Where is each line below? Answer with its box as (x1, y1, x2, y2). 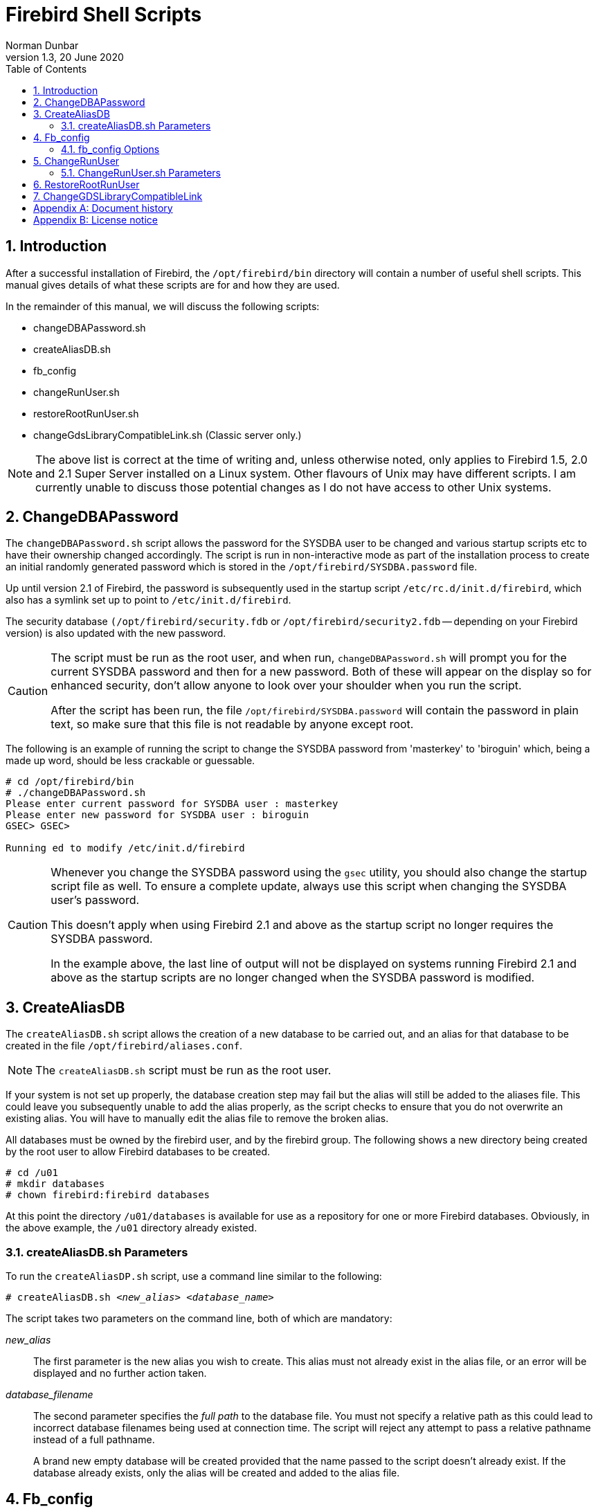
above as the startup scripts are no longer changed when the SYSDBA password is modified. (51, 970, 535, 985)
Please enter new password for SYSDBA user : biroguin (6, 809, 309, 821)
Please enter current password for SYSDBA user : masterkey (6, 798, 338, 810)
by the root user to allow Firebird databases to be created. (6, 1146, 271, 1158)
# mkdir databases (6, 1178, 105, 1190)
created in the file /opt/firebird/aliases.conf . (6, 1040, 243, 1052)
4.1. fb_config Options (61, 143, 160, 155)
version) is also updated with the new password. (6, 627, 226, 640)
